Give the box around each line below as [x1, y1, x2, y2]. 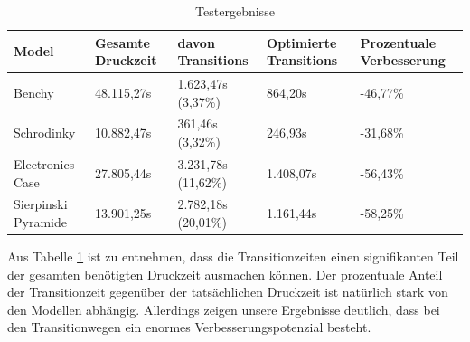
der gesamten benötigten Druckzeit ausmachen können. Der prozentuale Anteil [7, 264, 443, 283]
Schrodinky [14, 123, 76, 142]
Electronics [14, 154, 75, 173]
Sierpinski [14, 195, 68, 214]
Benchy [14, 82, 54, 101]
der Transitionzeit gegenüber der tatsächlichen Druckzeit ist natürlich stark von [7, 282, 448, 301]
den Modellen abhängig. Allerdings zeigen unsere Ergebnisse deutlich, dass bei [7, 299, 440, 318]
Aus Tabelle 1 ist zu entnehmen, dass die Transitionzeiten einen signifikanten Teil [7, 247, 459, 266]
